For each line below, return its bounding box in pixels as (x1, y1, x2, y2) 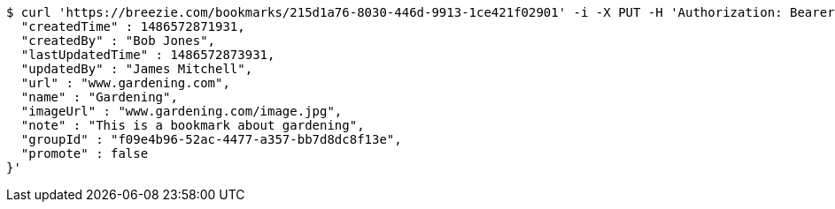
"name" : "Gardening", (20, 90, 178, 104)
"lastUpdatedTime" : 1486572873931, (20, 48, 275, 62)
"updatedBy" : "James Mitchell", (20, 62, 253, 76)
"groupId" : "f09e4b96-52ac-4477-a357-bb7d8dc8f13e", (20, 132, 402, 146)
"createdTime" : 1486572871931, (20, 19, 245, 34)
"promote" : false (20, 146, 149, 160)
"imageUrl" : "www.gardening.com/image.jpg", (20, 104, 343, 118)
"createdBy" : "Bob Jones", (20, 34, 216, 48)
